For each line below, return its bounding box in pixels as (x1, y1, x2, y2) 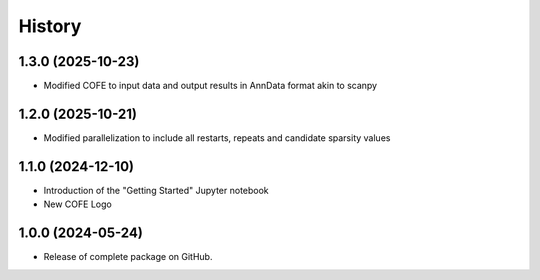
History (18, 15, 82, 37)
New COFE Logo (43, 198, 112, 210)
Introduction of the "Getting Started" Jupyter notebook (43, 184, 269, 196)
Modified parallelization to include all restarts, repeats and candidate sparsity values (43, 131, 391, 144)
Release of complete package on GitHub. (43, 251, 213, 263)
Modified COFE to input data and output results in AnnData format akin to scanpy (43, 80, 378, 92)
